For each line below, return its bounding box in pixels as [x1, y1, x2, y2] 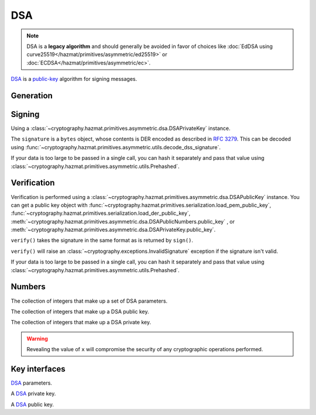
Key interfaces [11, 363, 66, 374]
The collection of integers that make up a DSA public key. [11, 308, 149, 315]
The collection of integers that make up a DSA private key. [11, 319, 152, 326]
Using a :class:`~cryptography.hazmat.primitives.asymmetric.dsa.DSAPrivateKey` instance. [11, 125, 231, 132]
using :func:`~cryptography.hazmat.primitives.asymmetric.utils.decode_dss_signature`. [11, 143, 221, 150]
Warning [26, 335, 48, 342]
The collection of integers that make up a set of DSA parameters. [11, 297, 168, 304]
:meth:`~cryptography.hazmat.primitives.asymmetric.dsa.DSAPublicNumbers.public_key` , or [11, 218, 235, 225]
